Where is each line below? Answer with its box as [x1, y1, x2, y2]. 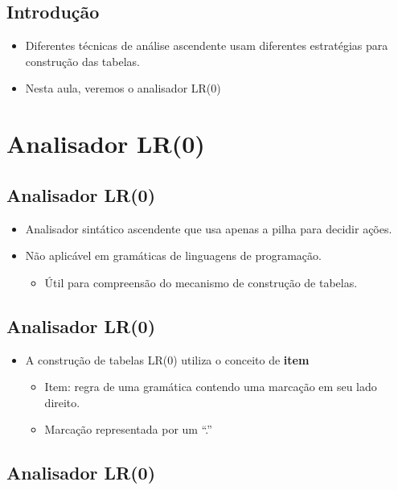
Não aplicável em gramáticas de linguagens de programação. [25, 247, 322, 264]
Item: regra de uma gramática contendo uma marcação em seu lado [44, 378, 377, 395]
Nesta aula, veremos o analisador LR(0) [25, 80, 221, 97]
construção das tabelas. [25, 52, 141, 69]
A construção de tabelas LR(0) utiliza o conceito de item [25, 351, 310, 368]
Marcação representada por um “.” [44, 421, 212, 438]
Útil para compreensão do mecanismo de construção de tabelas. [44, 274, 358, 290]
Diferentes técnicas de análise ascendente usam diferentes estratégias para [25, 37, 388, 54]
